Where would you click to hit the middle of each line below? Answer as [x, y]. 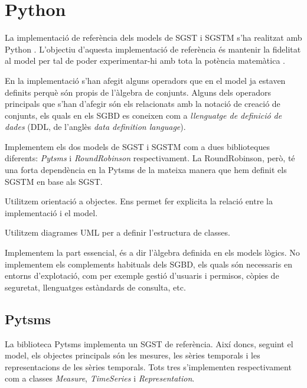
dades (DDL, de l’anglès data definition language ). [95, 127]
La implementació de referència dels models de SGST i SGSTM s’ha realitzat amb [153, 38]
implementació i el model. [51, 212]
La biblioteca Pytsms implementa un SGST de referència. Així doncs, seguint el [149, 343]
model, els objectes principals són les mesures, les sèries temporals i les [133, 355]
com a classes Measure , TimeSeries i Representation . [100, 378]
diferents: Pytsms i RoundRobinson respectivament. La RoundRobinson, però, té [150, 158]
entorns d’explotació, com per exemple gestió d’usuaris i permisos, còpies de [142, 275]
